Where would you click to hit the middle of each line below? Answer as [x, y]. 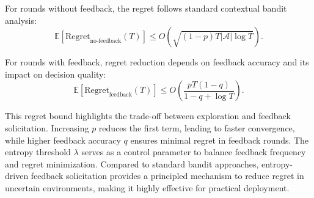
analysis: [21, 20]
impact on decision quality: [56, 74]
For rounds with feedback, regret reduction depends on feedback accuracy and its [157, 62]
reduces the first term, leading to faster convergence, [197, 127]
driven [17, 176]
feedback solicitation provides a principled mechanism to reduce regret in [167, 176]
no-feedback [106, 41]
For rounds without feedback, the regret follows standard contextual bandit [146, 8]
